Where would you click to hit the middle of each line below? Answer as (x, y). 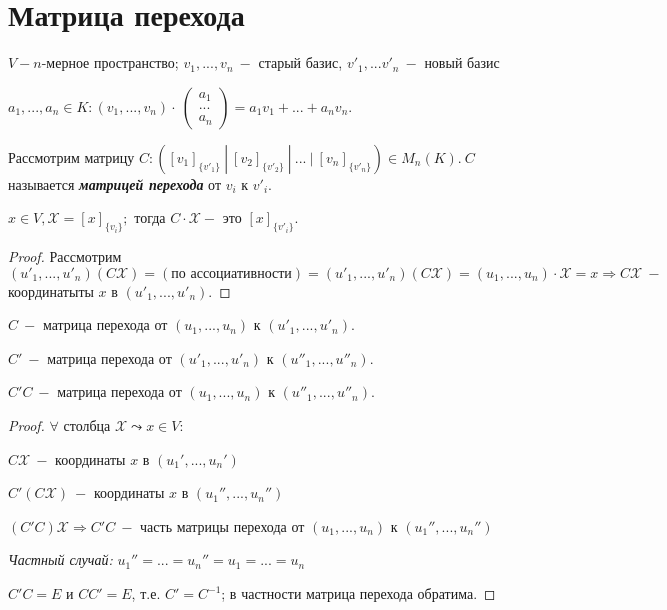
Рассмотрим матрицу (71, 156)
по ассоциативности (231, 273)
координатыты (51, 290)
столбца (87, 425)
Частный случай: (60, 559)
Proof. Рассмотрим (65, 256)
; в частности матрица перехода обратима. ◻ (358, 593)
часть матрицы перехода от (222, 525)
